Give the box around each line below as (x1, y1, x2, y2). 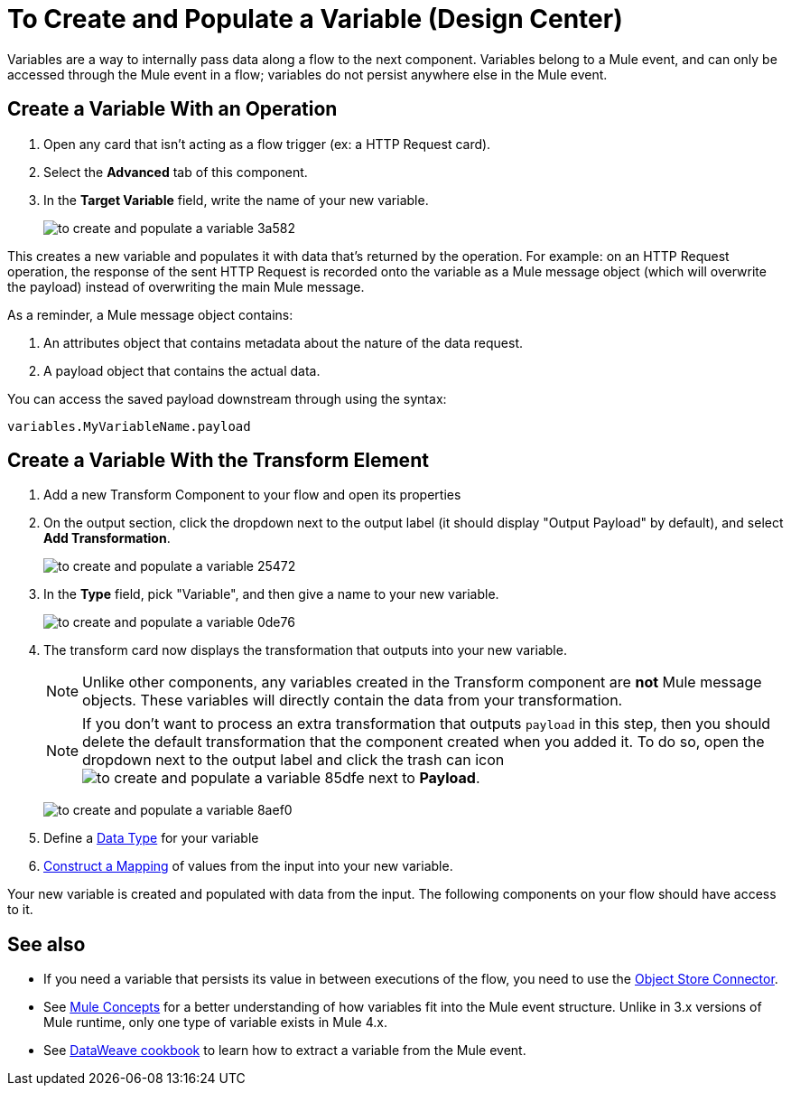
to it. (7, 901, 33, 918)
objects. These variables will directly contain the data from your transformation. (82, 691, 623, 710)
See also (7, 932, 86, 956)
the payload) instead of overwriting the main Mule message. (7, 278, 365, 294)
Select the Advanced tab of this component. (43, 163, 308, 180)
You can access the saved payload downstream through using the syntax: (7, 390, 447, 406)
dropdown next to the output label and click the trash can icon (82, 751, 505, 770)
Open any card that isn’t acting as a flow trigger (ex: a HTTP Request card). (43, 135, 491, 152)
